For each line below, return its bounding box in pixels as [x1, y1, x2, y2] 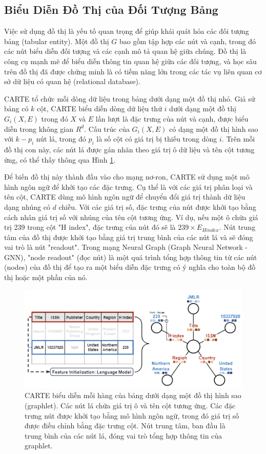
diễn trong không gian [4, 123, 74, 134]
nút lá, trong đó [36, 133, 86, 144]
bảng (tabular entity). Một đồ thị [4, 35, 109, 46]
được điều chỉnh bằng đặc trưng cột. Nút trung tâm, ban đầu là [25, 420, 226, 431]
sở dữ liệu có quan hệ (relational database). [4, 76, 140, 87]
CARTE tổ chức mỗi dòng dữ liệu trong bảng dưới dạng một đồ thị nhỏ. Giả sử [4, 93, 255, 104]
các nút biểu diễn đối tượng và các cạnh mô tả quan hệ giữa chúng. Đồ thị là [4, 46, 247, 56]
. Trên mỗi [221, 133, 255, 144]
